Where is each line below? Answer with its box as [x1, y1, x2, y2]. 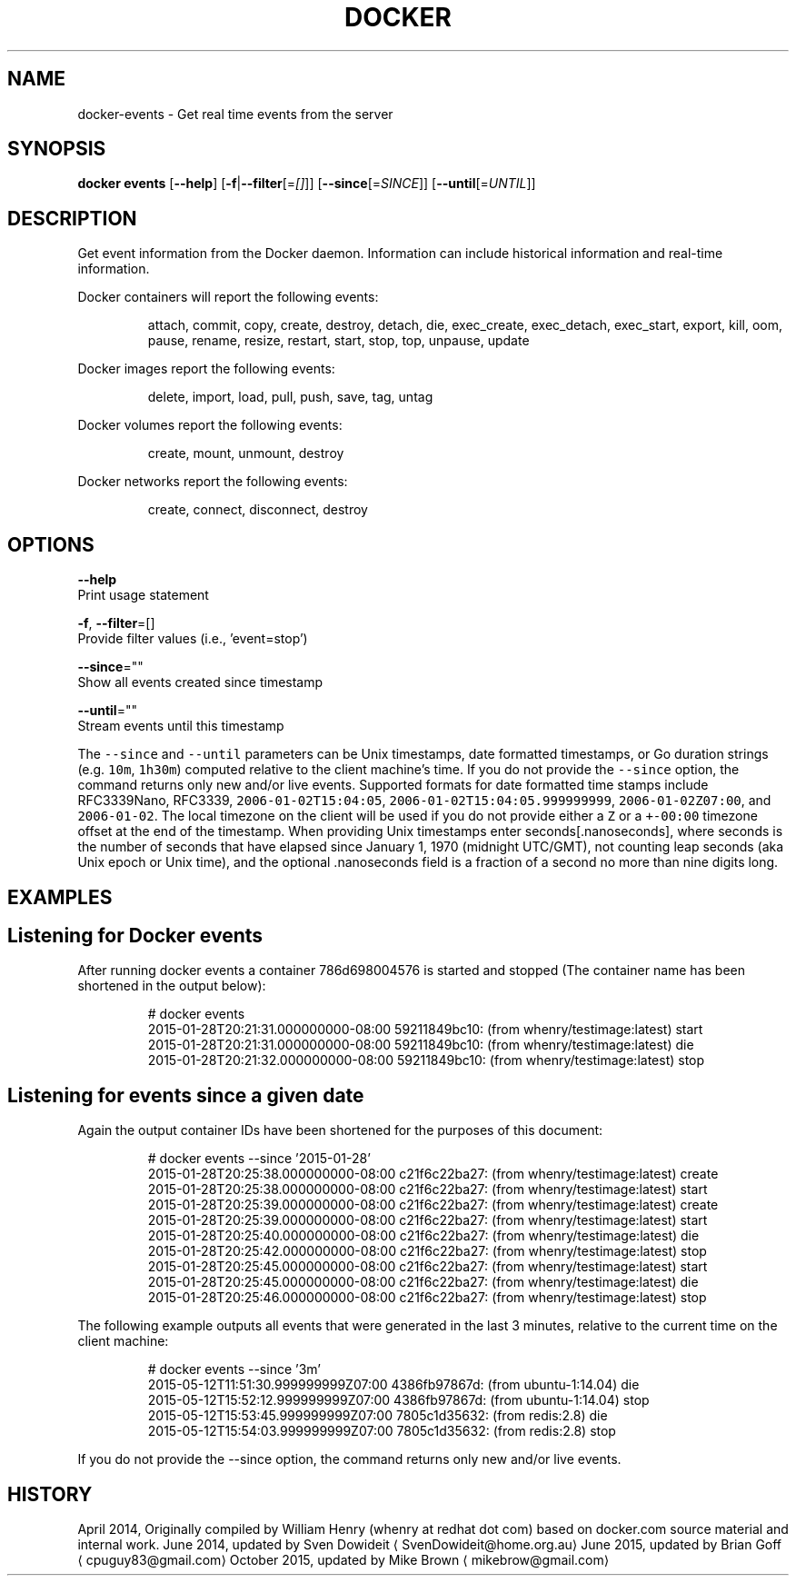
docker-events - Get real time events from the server [77, 105, 393, 122]
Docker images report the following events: [77, 361, 335, 377]
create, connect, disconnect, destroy [147, 502, 368, 518]
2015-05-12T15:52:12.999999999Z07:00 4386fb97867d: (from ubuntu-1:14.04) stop [147, 1392, 650, 1409]
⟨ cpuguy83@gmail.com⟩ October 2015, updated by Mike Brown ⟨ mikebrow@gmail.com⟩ [77, 1552, 610, 1568]
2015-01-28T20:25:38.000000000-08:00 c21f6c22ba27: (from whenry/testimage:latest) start [147, 1181, 708, 1198]
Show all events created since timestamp [77, 674, 323, 691]
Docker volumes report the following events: [77, 417, 343, 433]
